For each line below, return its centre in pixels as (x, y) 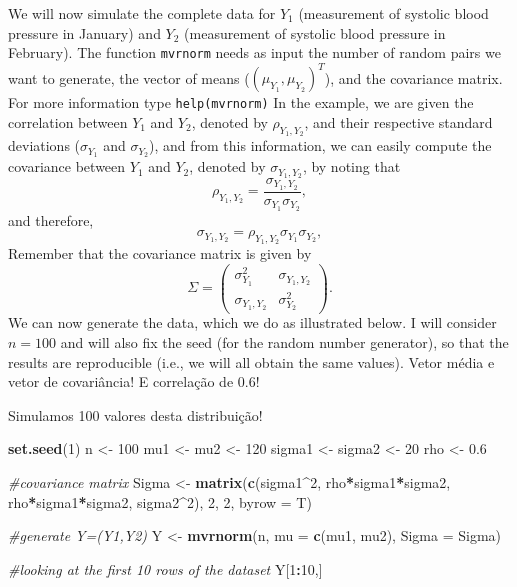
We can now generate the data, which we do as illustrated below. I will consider (252, 322)
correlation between (68, 122)
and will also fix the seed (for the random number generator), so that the (284, 342)
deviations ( (44, 145)
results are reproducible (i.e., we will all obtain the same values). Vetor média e (251, 361)
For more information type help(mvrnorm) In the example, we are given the (241, 102)
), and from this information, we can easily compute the (320, 145)
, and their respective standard (398, 122)
